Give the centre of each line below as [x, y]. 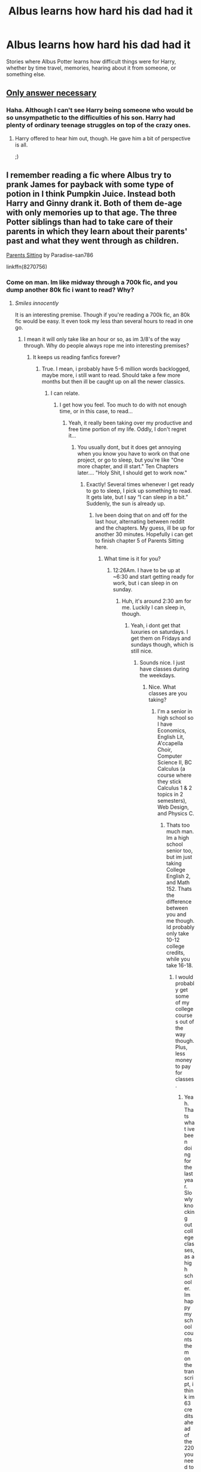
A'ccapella [170, 743]
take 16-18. [180, 965]
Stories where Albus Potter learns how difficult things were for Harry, [91, 61]
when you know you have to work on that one [134, 453]
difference [179, 901]
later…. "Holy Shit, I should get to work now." [132, 472]
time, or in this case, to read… [96, 411]
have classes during [165, 669]
